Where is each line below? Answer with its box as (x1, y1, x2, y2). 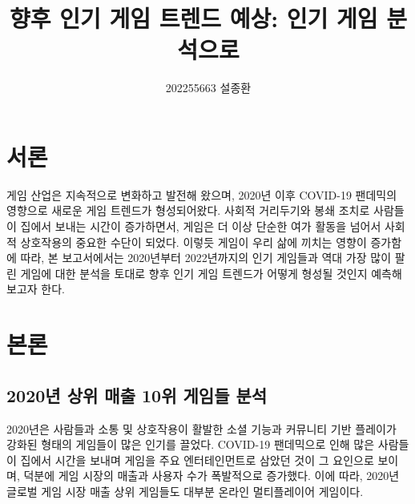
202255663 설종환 (165, 79, 252, 96)
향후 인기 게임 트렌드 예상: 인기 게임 (9, 2, 378, 34)
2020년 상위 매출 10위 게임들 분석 (6, 382, 268, 407)
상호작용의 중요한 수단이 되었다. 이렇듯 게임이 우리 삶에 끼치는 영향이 (20, 233, 367, 250)
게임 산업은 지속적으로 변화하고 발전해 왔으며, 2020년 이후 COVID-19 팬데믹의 (6, 186, 397, 203)
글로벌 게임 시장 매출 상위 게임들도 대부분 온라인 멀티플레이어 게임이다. (6, 482, 364, 499)
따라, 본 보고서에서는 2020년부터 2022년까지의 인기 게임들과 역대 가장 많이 (20, 249, 392, 266)
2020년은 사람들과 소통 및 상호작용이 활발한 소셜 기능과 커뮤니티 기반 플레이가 (6, 420, 397, 437)
